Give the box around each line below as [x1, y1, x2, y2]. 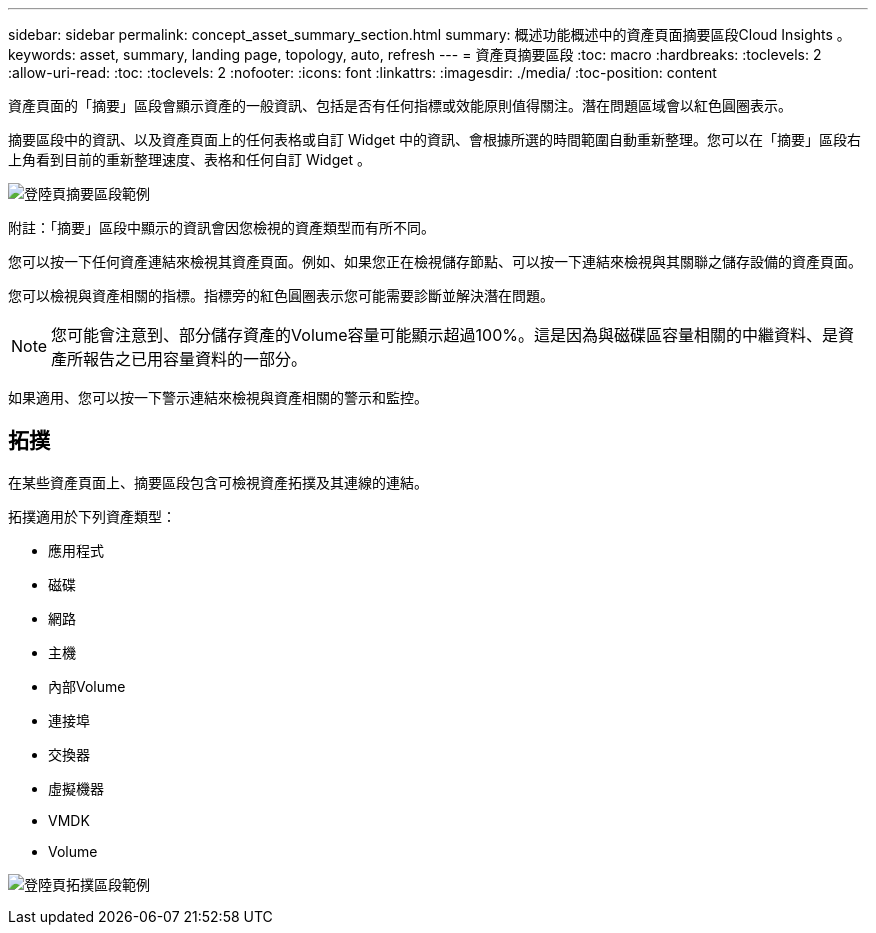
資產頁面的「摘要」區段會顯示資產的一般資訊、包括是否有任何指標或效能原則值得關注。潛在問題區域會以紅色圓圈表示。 [8, 97, 792, 114]
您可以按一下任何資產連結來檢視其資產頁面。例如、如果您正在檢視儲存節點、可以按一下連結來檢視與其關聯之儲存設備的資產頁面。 [8, 253, 862, 270]
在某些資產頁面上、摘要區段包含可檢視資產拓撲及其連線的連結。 [8, 473, 428, 491]
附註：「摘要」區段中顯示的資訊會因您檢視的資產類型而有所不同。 [8, 219, 435, 236]
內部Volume [48, 677, 126, 695]
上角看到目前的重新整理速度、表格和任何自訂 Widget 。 [8, 151, 371, 168]
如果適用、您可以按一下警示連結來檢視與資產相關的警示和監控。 [8, 389, 428, 406]
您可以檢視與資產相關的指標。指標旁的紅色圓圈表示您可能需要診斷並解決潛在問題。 [8, 287, 554, 304]
